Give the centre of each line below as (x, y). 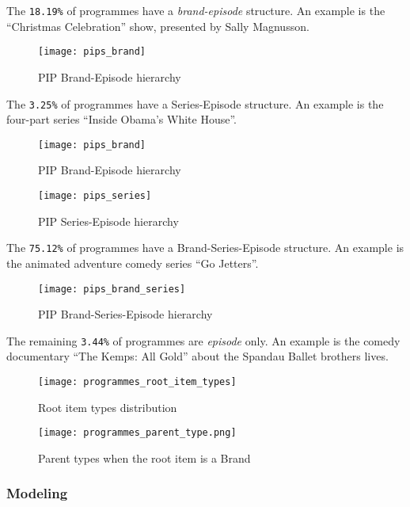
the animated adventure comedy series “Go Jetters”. (133, 263)
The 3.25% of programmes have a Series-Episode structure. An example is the (195, 103)
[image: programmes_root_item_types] (137, 382)
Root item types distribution (108, 407)
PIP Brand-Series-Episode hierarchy (125, 314)
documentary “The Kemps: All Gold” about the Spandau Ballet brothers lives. (197, 356)
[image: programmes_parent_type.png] (137, 433)
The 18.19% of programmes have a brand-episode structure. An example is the (196, 10)
